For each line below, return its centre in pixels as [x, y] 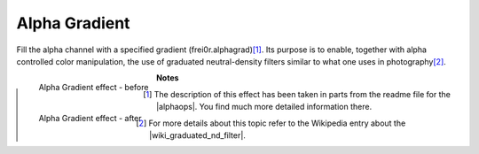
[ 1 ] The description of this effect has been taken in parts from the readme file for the [297, 94]
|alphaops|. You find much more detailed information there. [264, 107]
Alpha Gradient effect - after [90, 119]
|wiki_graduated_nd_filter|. [197, 135]
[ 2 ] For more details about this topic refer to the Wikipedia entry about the [271, 123]
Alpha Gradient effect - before [94, 88]
